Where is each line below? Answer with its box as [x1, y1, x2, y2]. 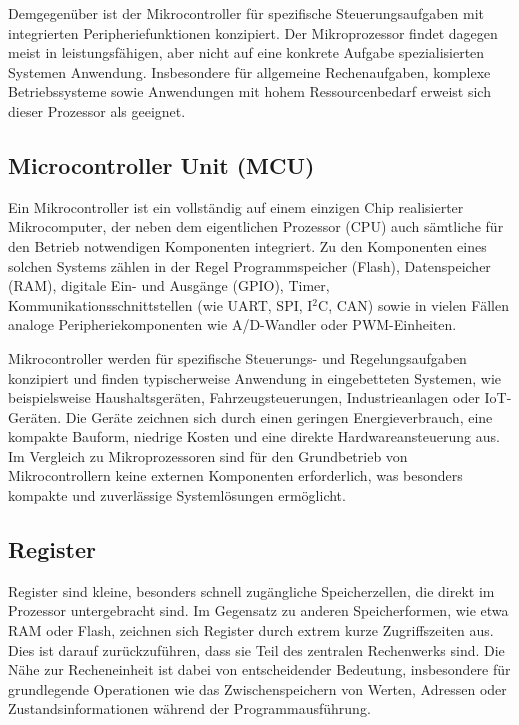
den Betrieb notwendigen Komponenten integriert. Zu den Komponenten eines [8, 235, 487, 256]
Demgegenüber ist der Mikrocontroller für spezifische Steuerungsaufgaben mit [8, 3, 485, 23]
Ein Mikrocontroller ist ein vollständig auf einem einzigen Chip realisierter [8, 196, 464, 217]
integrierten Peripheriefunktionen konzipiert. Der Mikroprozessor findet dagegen [8, 22, 498, 43]
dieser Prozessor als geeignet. [8, 100, 186, 121]
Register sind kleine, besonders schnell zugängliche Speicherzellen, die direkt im [8, 580, 495, 601]
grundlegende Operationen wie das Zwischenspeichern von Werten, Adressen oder [8, 678, 507, 699]
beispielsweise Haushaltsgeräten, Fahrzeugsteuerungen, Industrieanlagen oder [8, 387, 480, 408]
